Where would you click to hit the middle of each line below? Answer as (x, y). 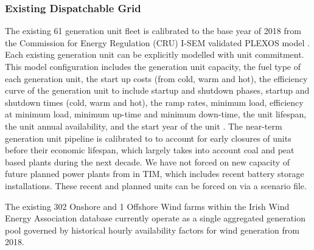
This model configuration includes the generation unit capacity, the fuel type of (153, 66)
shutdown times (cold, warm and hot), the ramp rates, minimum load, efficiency (154, 102)
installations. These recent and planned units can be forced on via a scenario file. (156, 185)
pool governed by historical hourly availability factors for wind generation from (152, 230)
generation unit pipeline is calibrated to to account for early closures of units (148, 138)
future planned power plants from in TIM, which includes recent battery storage (155, 174)
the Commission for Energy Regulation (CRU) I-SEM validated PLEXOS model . (157, 42)
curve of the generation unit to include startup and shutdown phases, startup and (157, 90)
